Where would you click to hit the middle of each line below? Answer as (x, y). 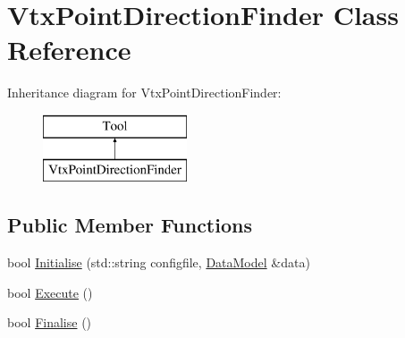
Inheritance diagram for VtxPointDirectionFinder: (144, 93)
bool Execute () (50, 292)
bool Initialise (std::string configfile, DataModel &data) (159, 262)
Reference (69, 50)
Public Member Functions (130, 225)
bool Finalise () (50, 322)
